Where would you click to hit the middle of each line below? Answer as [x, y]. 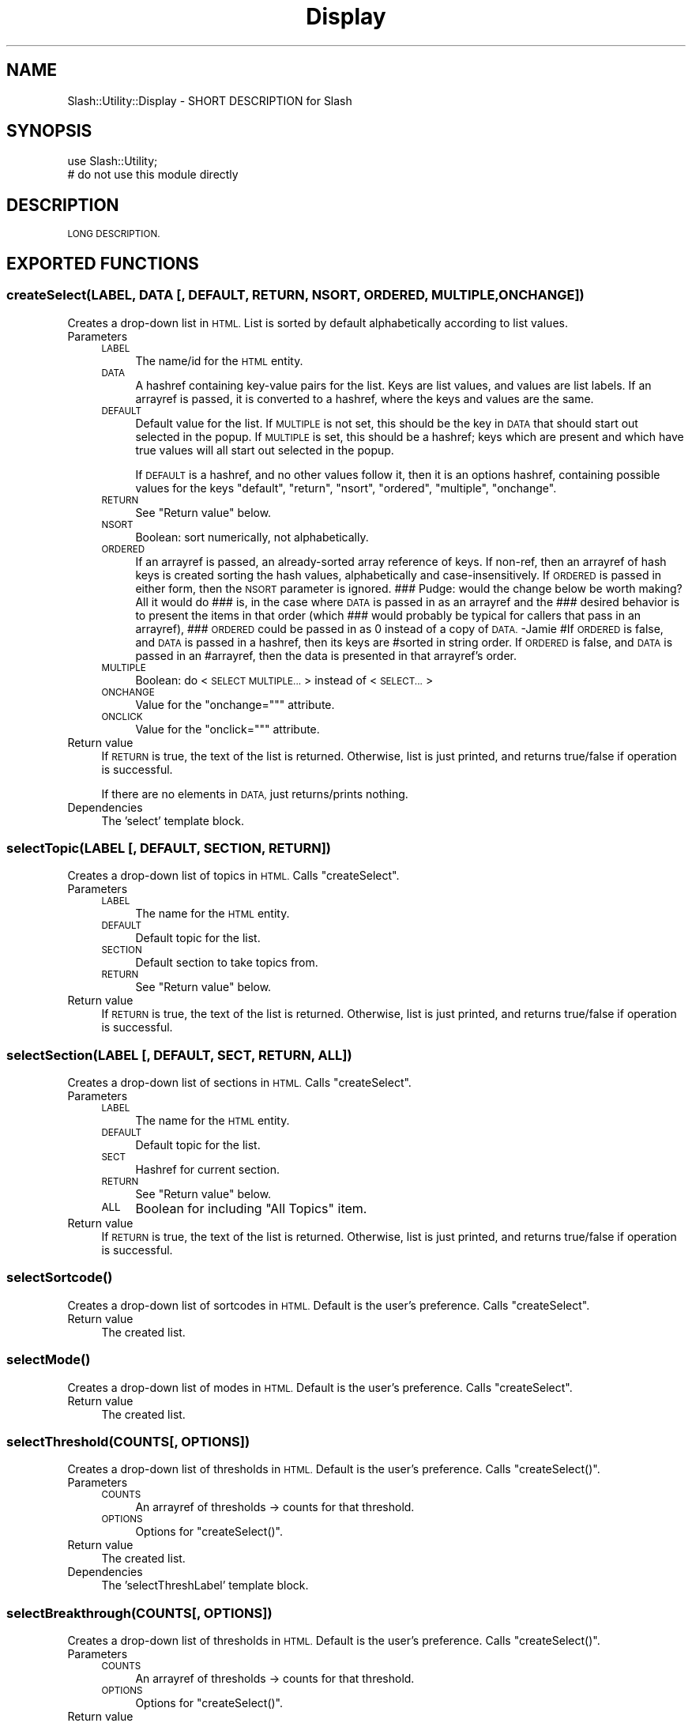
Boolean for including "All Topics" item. [251, 1208]
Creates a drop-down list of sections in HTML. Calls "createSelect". [239, 1082]
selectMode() [49, 1360]
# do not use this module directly [153, 175]
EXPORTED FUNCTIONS [103, 263]
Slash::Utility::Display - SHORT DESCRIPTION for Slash [210, 100]
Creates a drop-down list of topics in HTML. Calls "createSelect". [233, 876]
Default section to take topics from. [227, 963]
